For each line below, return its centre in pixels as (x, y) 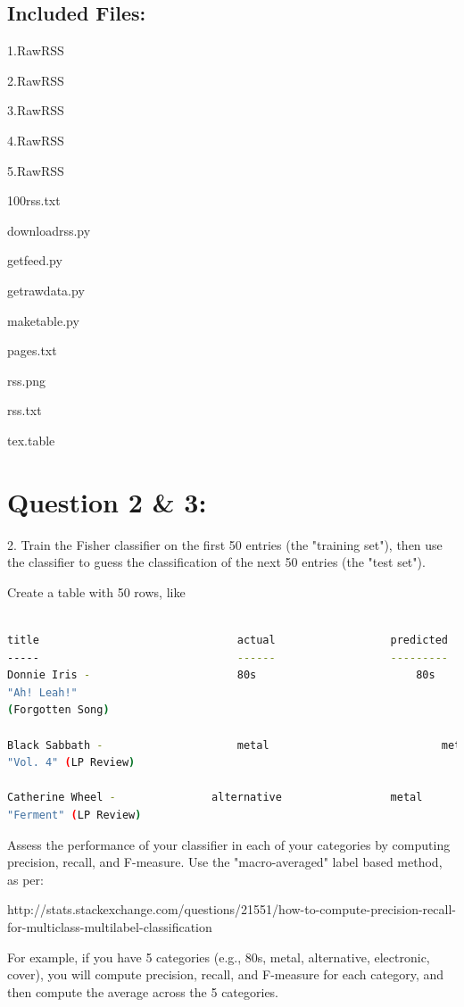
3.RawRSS (36, 110)
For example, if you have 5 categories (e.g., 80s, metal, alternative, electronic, (219, 957)
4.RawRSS (36, 140)
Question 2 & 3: (107, 501)
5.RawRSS (36, 170)
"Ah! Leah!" (42, 692)
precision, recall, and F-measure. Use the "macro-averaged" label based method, (225, 862)
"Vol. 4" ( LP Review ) (71, 763)
